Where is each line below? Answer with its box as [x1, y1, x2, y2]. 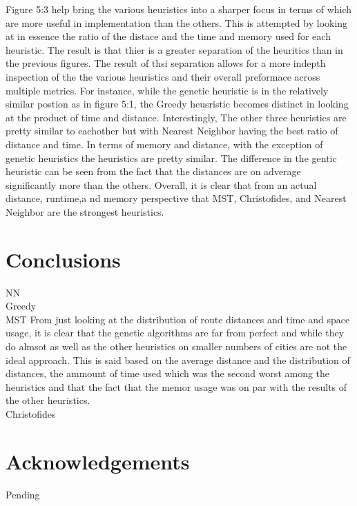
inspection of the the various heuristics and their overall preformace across [6, 69, 320, 83]
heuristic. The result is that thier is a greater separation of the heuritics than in [6, 42, 343, 57]
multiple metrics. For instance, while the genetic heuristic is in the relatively [6, 83, 329, 97]
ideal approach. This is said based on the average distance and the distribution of [6, 352, 350, 367]
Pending [6, 487, 40, 501]
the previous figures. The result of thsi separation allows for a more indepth [6, 56, 326, 70]
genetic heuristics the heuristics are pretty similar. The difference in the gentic [6, 150, 337, 165]
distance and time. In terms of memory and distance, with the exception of [6, 136, 323, 151]
